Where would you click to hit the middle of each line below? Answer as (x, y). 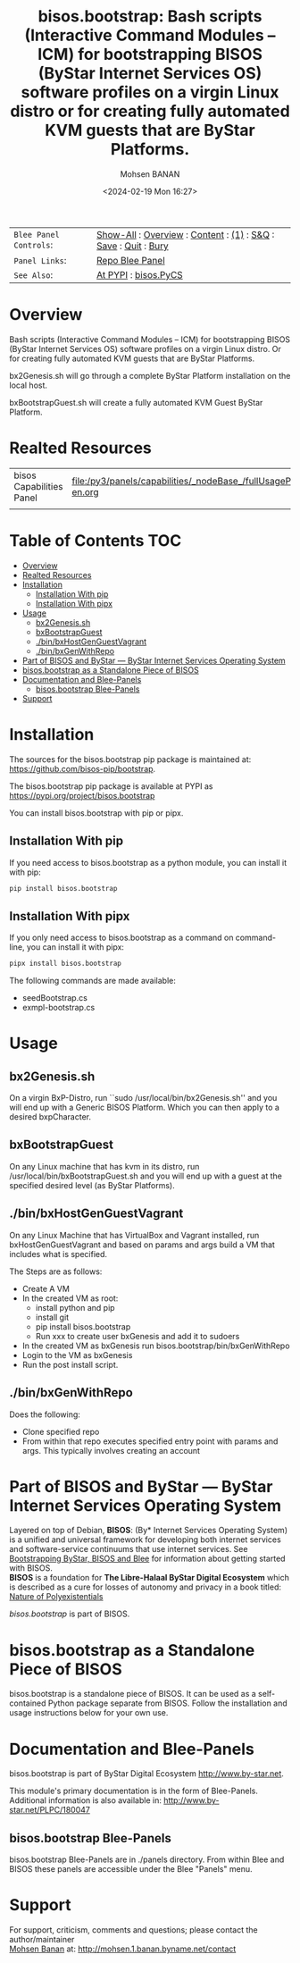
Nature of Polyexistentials (56, 1597)
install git (52, 1317)
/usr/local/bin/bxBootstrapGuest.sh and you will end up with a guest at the (146, 1176)
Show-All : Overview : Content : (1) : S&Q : (186, 234)
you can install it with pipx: (75, 947)
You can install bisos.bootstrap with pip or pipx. (96, 813)
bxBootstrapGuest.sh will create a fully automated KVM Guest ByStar (136, 402)
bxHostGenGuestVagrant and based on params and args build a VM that (142, 1245)
